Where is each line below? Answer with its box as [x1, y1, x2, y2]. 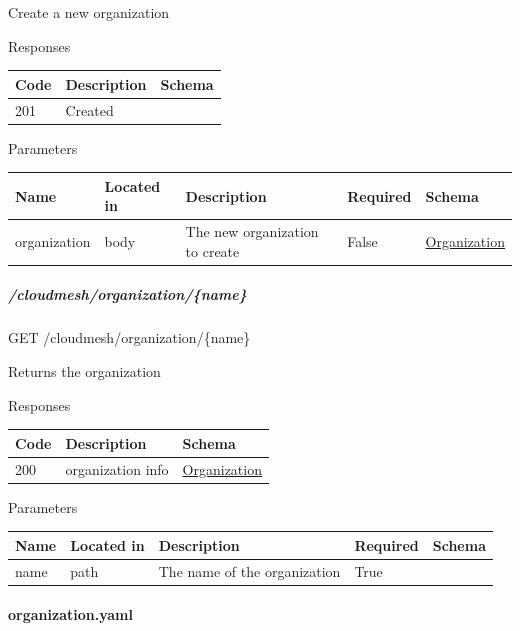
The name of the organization [158, 560, 341, 581]
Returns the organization [8, 361, 161, 381]
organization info [65, 458, 169, 479]
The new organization [185, 221, 319, 242]
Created [65, 99, 114, 120]
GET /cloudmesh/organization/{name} [8, 327, 251, 348]
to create [185, 240, 240, 261]
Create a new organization [8, 2, 170, 22]
